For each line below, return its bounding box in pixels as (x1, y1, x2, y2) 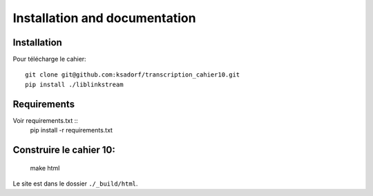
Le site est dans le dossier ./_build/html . (12, 179, 138, 188)
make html (30, 164, 60, 172)
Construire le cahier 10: (12, 144, 115, 155)
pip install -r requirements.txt (30, 126, 113, 135)
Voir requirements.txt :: (12, 116, 79, 124)
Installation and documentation (12, 10, 196, 26)
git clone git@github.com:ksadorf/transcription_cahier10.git (25, 71, 240, 79)
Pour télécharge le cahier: (12, 55, 86, 63)
